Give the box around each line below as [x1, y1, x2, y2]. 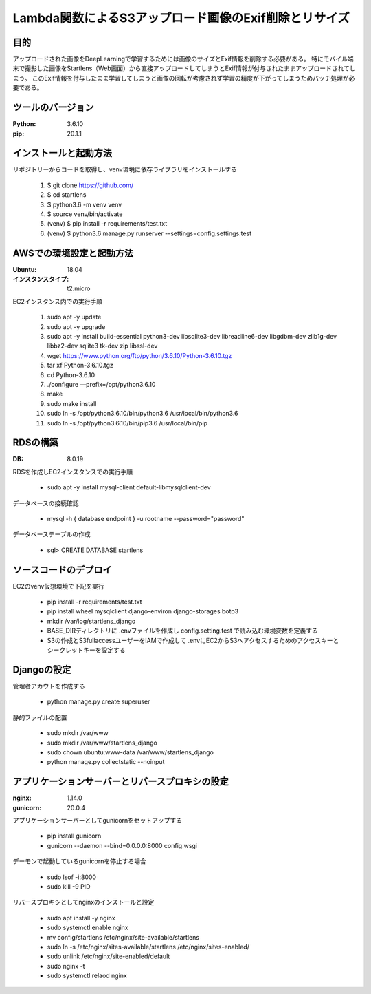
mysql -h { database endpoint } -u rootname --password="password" [47, 515, 245, 523]
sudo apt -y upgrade [47, 322, 106, 330]
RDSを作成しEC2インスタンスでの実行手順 [12, 467, 133, 476]
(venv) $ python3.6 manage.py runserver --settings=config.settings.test [47, 229, 252, 237]
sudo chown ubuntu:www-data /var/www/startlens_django [47, 748, 214, 757]
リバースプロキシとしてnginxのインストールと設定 [12, 898, 155, 907]
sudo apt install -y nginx [47, 913, 116, 922]
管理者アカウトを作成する [12, 681, 85, 690]
